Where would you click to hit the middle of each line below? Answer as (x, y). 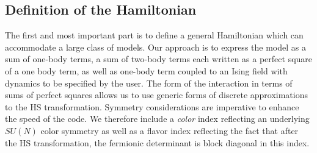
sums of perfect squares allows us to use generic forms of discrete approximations (157, 95)
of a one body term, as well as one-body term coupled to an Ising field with (146, 70)
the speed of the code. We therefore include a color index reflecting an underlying (157, 119)
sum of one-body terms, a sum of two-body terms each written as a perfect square (159, 59)
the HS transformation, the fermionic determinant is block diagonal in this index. (157, 142)
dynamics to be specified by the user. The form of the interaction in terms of (149, 83)
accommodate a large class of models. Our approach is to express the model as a (155, 47)
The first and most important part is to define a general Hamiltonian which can (154, 35)
